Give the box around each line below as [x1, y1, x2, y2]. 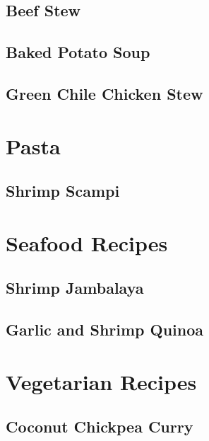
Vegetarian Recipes [6, 367, 197, 396]
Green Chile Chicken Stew [6, 82, 203, 104]
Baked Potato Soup [6, 41, 150, 63]
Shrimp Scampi [6, 180, 120, 202]
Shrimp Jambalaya [6, 277, 144, 299]
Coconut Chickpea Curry [6, 416, 193, 437]
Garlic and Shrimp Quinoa [6, 319, 204, 340]
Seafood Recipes [6, 228, 168, 257]
